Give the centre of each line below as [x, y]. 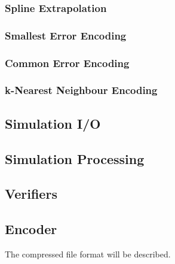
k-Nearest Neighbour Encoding [81, 90]
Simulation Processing [75, 158]
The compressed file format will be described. [88, 254]
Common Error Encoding [67, 63]
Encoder [31, 229]
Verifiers [31, 194]
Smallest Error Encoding [66, 35]
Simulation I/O [53, 123]
